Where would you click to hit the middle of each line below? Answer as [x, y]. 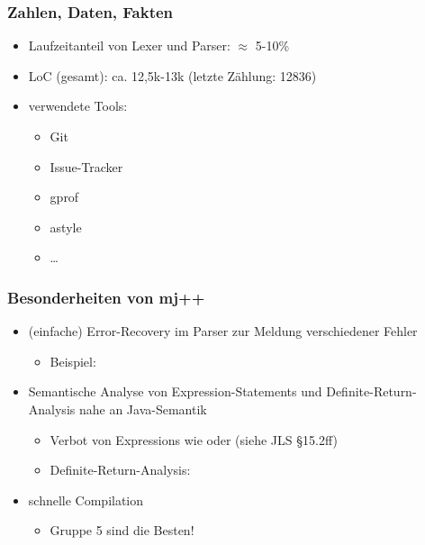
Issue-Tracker [86, 166]
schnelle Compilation [86, 500]
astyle [66, 227]
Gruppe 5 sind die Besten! [122, 530]
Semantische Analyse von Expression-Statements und [175, 391]
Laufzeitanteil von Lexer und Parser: [129, 45]
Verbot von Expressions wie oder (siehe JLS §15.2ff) [194, 439]
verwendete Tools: [78, 106]
